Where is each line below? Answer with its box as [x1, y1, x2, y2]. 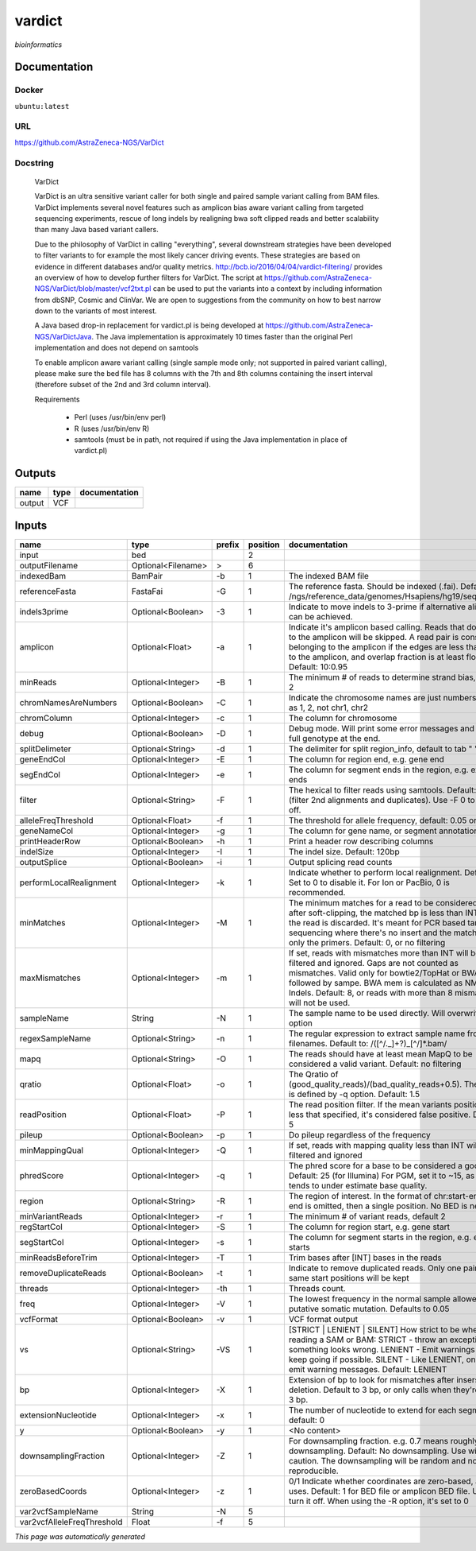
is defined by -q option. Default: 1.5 [288, 1088, 420, 1099]
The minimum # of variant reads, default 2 [288, 1211, 446, 1222]
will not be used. [288, 997, 351, 1008]
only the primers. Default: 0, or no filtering [288, 936, 446, 948]
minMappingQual [19, 1145, 83, 1156]
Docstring [14, 157, 55, 169]
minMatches [19, 917, 66, 928]
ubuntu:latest [14, 102, 70, 111]
